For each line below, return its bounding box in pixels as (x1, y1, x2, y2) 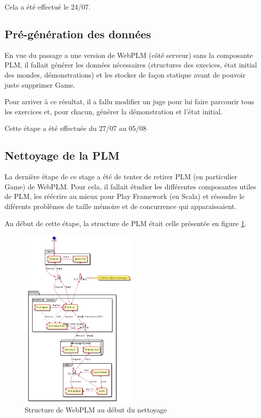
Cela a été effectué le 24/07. (5, 2, 91, 12)
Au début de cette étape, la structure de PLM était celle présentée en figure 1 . (5, 218, 247, 228)
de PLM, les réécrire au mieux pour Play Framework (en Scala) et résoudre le (5, 191, 245, 201)
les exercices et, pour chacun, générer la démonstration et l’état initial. (5, 106, 223, 116)
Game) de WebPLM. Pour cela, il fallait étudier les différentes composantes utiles (5, 181, 256, 191)
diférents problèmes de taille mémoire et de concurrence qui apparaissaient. (5, 200, 237, 211)
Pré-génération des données (5, 26, 151, 41)
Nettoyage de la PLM (5, 148, 120, 163)
